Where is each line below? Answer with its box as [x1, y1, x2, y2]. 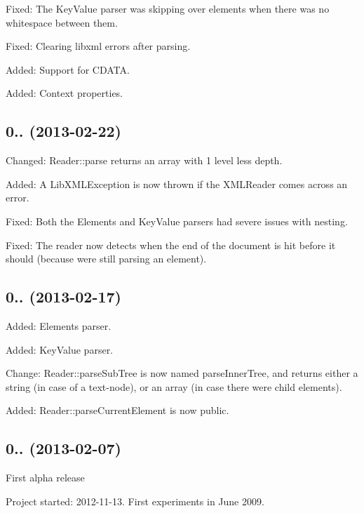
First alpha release [6, 470, 85, 485]
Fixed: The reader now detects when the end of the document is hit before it [6, 237, 336, 252]
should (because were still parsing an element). [6, 251, 207, 266]
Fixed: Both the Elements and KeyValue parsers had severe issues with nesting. [6, 213, 348, 228]
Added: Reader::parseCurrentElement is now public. [6, 403, 229, 418]
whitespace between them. [6, 15, 118, 29]
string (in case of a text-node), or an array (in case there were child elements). [6, 379, 342, 394]
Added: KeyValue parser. [6, 342, 114, 357]
